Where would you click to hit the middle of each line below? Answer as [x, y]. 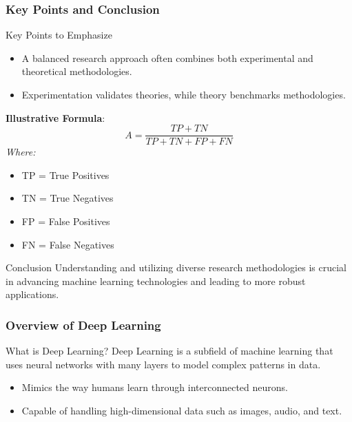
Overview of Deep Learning [83, 325]
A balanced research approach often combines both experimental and [167, 57]
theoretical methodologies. [77, 71]
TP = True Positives [65, 175]
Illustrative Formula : [55, 117]
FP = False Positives [66, 221]
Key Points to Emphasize [59, 35]
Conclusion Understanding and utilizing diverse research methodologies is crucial [176, 267]
